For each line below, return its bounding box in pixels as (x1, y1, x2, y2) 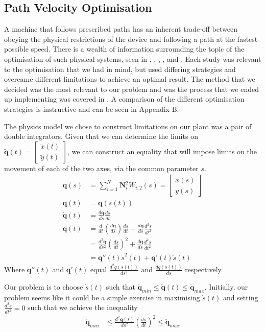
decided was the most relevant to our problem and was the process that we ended (4, 83, 259, 94)
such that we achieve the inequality (28, 302, 138, 313)
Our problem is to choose (4, 281, 83, 292)
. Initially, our (204, 281, 248, 292)
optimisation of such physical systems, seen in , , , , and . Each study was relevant (4, 53, 261, 64)
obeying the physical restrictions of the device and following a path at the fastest (4, 33, 258, 44)
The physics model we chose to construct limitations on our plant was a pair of (4, 121, 252, 131)
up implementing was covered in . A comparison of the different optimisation (4, 93, 245, 104)
